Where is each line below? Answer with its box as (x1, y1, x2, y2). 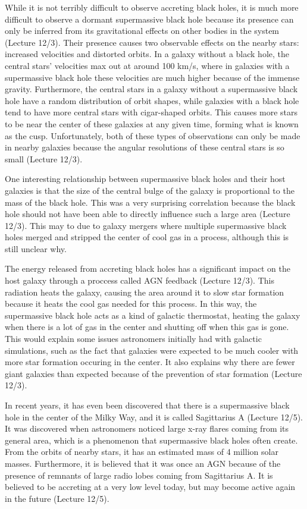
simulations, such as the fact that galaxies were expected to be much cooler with (5, 344, 299, 356)
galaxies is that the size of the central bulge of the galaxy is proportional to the (5, 184, 295, 196)
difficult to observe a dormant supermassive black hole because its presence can (5, 12, 294, 25)
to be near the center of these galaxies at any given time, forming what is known (5, 117, 299, 130)
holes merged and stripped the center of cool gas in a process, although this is (5, 231, 289, 243)
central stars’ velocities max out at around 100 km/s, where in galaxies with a (5, 59, 290, 71)
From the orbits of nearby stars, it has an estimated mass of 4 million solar (5, 445, 278, 458)
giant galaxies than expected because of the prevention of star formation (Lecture (5, 367, 302, 379)
